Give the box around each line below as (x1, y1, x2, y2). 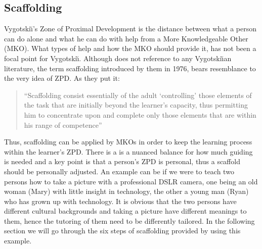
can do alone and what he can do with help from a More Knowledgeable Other (4, 33, 248, 43)
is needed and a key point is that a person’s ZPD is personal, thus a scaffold (4, 156, 240, 167)
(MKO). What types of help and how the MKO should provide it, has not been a (4, 43, 256, 54)
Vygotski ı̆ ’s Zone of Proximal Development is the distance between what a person (4, 23, 257, 34)
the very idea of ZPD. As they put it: (4, 73, 120, 83)
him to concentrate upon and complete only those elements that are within (24, 109, 256, 120)
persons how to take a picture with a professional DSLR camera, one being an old (4, 176, 258, 186)
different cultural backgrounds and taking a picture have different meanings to (4, 206, 247, 216)
